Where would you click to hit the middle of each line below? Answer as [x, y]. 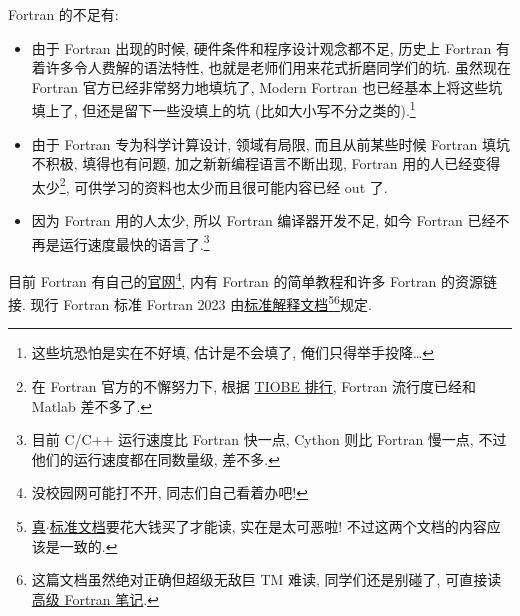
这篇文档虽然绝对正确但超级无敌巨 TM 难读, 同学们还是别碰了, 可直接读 [266, 579]
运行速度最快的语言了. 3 [134, 242]
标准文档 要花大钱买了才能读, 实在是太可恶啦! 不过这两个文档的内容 [268, 525]
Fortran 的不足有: [63, 14]
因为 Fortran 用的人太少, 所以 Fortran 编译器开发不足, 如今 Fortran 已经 [263, 220]
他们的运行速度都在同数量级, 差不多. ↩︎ [155, 458]
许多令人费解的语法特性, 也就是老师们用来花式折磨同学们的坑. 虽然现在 [278, 67]
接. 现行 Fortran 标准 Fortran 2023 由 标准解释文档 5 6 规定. [190, 302]
